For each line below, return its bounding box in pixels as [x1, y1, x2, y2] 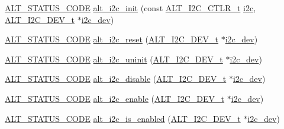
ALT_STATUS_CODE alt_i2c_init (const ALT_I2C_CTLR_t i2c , [5, 2, 256, 14]
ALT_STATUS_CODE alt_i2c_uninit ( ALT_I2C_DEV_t [5, 52, 223, 65]
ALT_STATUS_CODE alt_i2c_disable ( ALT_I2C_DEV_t [5, 72, 227, 85]
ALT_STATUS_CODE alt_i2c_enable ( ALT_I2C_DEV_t [5, 92, 225, 104]
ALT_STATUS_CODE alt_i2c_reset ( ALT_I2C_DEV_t [5, 33, 219, 45]
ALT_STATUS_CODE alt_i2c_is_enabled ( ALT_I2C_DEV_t [5, 112, 241, 124]
